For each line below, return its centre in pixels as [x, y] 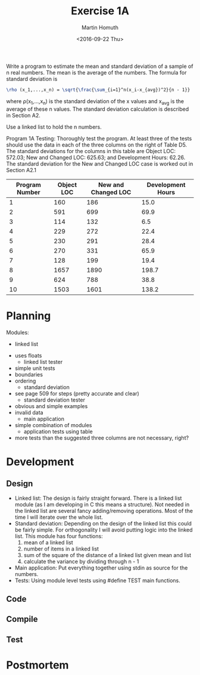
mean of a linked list [48, 542]
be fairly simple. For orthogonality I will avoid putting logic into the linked [104, 530]
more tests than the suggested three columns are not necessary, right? [102, 438]
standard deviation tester [54, 400]
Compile [22, 619]
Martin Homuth [100, 27]
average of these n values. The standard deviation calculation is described [98, 109]
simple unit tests [35, 368]
